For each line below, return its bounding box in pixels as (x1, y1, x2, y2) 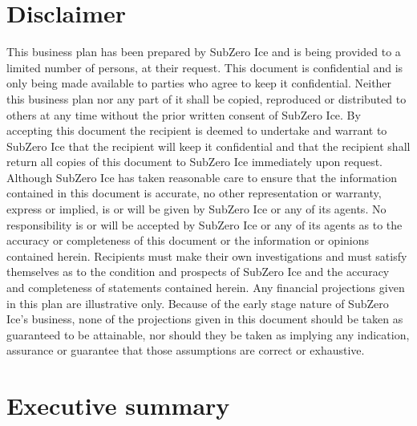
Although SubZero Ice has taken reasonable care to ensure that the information (6, 168, 397, 185)
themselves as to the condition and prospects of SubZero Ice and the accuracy (6, 263, 390, 280)
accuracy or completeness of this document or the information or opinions (6, 232, 370, 249)
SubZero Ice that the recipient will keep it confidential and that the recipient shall (6, 137, 411, 154)
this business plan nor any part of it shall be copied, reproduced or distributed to (6, 90, 407, 107)
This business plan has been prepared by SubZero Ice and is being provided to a (6, 43, 401, 60)
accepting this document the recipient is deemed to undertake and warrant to (6, 122, 387, 139)
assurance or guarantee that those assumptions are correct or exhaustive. (6, 342, 365, 359)
